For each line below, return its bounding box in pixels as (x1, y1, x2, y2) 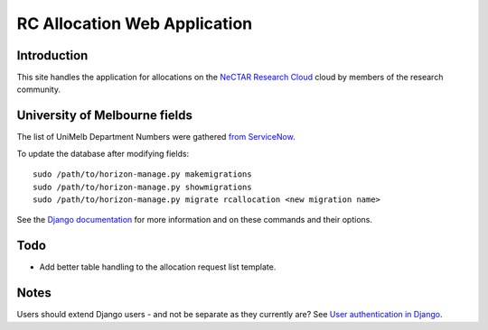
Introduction (16, 48, 89, 63)
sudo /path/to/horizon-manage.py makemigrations (33, 170, 252, 179)
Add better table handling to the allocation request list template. (39, 261, 277, 272)
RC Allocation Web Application (16, 14, 253, 33)
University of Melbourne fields (16, 108, 193, 124)
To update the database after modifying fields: (16, 148, 190, 159)
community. (16, 84, 61, 95)
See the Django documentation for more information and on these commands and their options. (16, 215, 372, 225)
